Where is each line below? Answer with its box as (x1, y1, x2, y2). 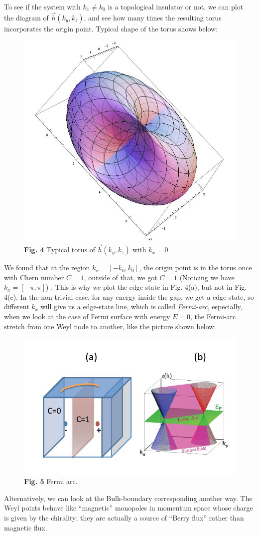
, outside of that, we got (84, 272, 157, 282)
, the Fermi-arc (190, 311, 236, 322)
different (4, 301, 29, 312)
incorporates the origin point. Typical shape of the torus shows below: (4, 23, 218, 33)
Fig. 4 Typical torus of (24, 244, 95, 255)
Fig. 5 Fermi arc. (24, 476, 78, 487)
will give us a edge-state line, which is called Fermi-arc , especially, (40, 301, 243, 312)
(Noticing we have (179, 272, 235, 282)
